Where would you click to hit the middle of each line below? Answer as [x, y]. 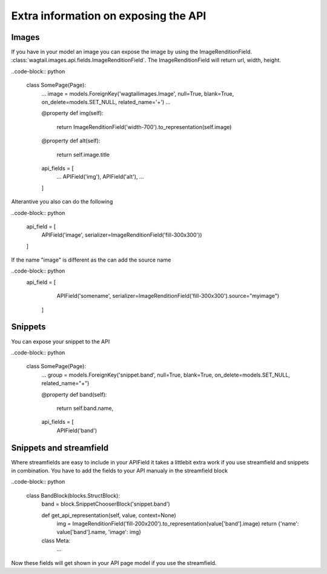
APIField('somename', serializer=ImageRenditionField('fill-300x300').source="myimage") [168, 296]
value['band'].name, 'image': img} [99, 532]
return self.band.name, [85, 408]
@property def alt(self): [71, 141]
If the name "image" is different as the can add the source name [91, 260]
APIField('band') [77, 431]
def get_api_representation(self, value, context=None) [109, 515]
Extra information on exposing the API [109, 16]
